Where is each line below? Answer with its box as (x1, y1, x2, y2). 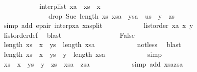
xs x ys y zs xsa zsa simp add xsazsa (3, 58, 183, 69)
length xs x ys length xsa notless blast (3, 39, 181, 49)
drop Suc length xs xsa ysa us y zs (48, 10, 175, 21)
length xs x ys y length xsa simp (3, 48, 162, 59)
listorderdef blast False (3, 29, 135, 40)
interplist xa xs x (39, 1, 100, 11)
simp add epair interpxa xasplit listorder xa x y (3, 20, 193, 30)
